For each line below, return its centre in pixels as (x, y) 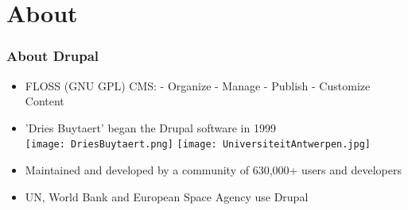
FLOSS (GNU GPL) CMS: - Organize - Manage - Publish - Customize (198, 85)
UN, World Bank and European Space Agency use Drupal (167, 196)
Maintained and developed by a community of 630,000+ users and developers (214, 170)
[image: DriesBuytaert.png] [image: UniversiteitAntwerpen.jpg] (198, 145)
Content (45, 101)
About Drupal (53, 56)
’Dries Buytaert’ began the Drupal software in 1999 (150, 127)
